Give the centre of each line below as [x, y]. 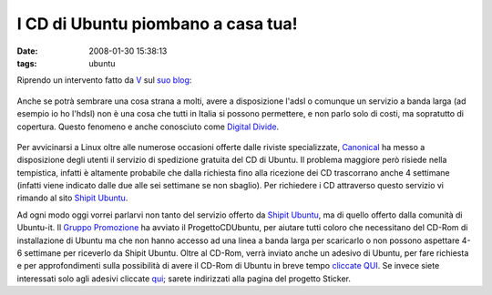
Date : [27, 51]
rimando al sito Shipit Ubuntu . [72, 198]
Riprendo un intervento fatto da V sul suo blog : [104, 80]
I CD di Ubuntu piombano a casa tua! [157, 24]
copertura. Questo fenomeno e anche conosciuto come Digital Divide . [148, 127]
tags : [27, 63]
